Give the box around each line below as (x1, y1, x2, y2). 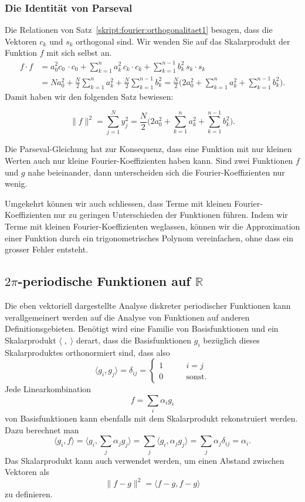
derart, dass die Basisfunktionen (76, 333, 192, 346)
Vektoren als (5, 466, 49, 478)
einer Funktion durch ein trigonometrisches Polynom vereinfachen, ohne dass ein (5, 231, 294, 244)
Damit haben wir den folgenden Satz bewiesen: (5, 90, 174, 102)
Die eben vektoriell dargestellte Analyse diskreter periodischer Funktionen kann (5, 299, 291, 311)
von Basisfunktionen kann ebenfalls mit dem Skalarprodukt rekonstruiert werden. (5, 412, 298, 424)
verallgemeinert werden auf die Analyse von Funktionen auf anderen (5, 311, 250, 323)
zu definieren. (5, 488, 53, 500)
